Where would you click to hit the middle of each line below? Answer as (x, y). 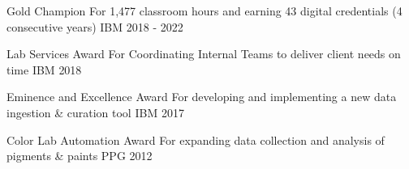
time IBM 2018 (44, 69)
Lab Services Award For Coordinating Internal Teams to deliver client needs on (204, 54)
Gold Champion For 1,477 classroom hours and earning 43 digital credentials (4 (204, 11)
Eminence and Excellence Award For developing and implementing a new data (202, 97)
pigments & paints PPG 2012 (80, 156)
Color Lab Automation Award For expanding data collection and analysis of (196, 139)
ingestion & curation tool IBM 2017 (95, 112)
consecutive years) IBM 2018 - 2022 (95, 26)
